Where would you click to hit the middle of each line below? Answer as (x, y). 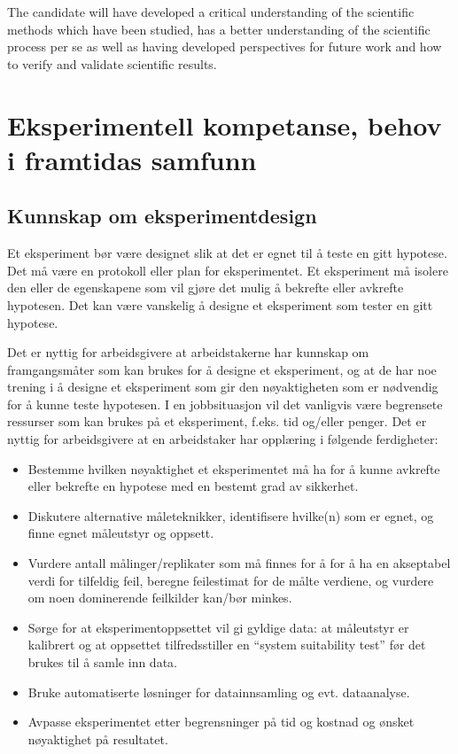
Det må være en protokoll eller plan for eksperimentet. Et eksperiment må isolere (228, 270)
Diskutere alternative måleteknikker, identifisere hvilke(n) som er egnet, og (231, 515)
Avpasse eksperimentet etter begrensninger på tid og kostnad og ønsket (221, 722)
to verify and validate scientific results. (112, 63)
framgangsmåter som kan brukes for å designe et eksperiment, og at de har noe (222, 369)
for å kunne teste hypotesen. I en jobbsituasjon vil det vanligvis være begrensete (225, 404)
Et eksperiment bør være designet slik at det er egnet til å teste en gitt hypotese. (227, 253)
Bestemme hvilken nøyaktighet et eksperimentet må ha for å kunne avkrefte (234, 468)
